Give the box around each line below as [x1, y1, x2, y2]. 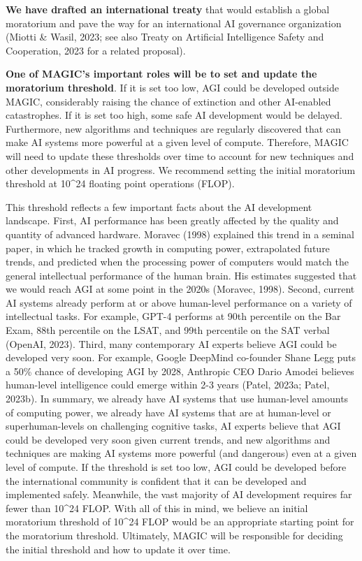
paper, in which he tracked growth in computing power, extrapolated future [6, 240, 330, 255]
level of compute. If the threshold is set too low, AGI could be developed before [6, 460, 347, 474]
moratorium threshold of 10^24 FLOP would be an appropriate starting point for [6, 514, 354, 529]
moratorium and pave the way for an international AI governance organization [6, 15, 342, 30]
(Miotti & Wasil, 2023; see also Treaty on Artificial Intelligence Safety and [6, 29, 324, 44]
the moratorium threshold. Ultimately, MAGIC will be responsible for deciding [6, 527, 343, 542]
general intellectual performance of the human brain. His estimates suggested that [6, 268, 357, 282]
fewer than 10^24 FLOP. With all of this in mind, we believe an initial [6, 500, 308, 515]
